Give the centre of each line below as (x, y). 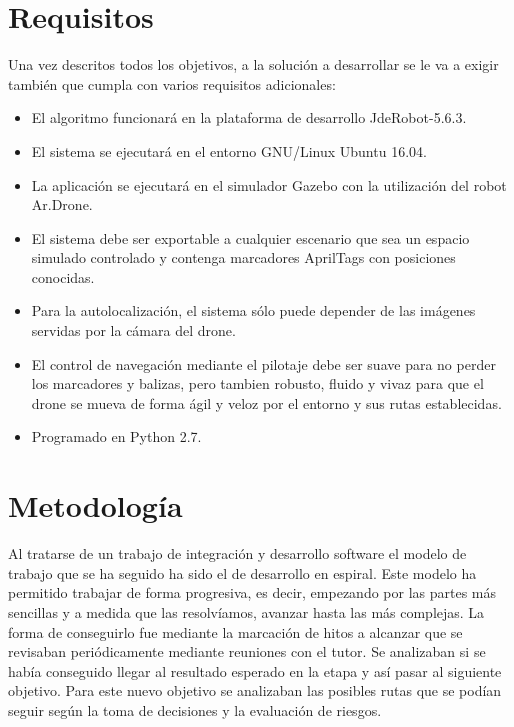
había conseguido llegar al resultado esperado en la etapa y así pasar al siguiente (255, 670)
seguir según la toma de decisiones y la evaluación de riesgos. (195, 709)
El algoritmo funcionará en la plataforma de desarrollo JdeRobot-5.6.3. (249, 117)
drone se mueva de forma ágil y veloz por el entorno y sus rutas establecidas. (266, 402)
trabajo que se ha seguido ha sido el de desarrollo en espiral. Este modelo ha (242, 572)
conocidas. (63, 276)
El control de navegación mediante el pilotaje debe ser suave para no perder (263, 363)
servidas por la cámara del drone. (133, 330)
